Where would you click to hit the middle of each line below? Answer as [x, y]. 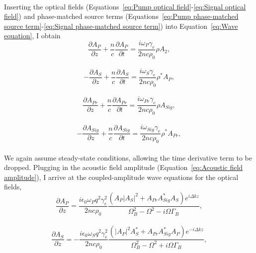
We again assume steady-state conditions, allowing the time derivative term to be [128, 157]
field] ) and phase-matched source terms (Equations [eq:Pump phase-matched [121, 16]
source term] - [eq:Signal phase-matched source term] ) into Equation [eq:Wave [121, 26]
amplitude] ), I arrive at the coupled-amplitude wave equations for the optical [121, 177]
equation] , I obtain [32, 36]
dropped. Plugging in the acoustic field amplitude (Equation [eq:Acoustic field [124, 167]
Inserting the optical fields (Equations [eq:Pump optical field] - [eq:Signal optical [125, 6]
